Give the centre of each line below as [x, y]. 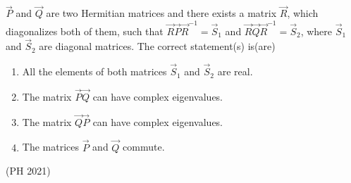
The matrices [51, 147]
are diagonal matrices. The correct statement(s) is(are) [157, 46]
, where [316, 31]
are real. [235, 71]
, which [303, 13]
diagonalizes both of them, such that [85, 31]
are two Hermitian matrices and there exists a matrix [161, 13]
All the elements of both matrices [94, 71]
